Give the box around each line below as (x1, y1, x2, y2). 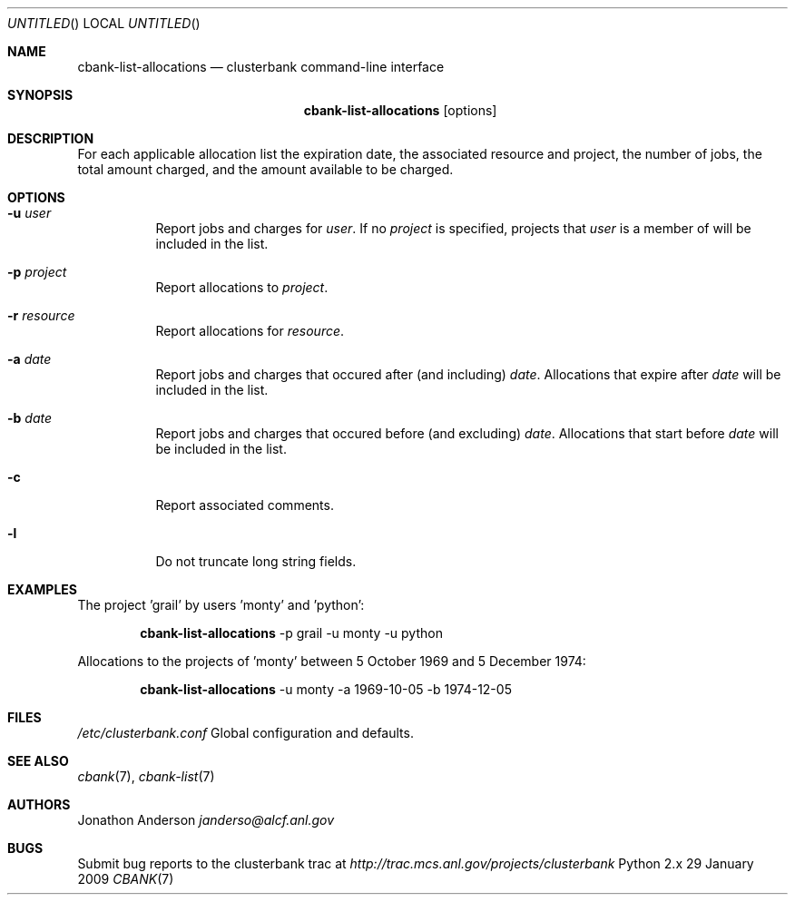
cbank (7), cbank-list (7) (77, 769, 215, 784)
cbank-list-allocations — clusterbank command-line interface (77, 59, 445, 74)
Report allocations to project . (155, 279, 329, 295)
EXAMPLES (7, 582, 77, 597)
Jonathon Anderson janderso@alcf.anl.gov (77, 812, 335, 828)
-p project (7, 264, 67, 279)
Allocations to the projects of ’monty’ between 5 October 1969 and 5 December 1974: (77, 653, 586, 669)
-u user (7, 205, 52, 221)
